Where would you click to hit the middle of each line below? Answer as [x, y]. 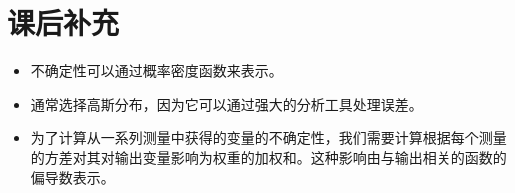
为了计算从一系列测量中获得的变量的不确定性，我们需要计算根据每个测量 [268, 137]
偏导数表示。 [72, 176]
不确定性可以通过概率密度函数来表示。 [156, 70]
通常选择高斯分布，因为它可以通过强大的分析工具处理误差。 [226, 103]
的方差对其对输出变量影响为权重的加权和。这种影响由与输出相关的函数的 [268, 156]
